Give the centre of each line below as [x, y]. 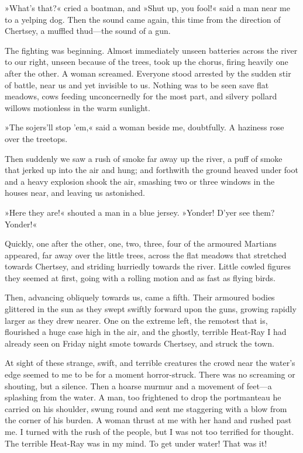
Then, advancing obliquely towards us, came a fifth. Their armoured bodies [140, 297]
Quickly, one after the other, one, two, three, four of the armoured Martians [141, 243]
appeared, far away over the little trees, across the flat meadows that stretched [146, 255]
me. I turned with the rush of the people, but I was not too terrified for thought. [149, 431]
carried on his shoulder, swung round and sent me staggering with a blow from [146, 408]
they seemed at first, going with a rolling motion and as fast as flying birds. [140, 277]
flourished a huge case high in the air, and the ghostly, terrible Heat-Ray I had [146, 332]
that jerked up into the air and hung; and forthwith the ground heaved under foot [151, 170]
